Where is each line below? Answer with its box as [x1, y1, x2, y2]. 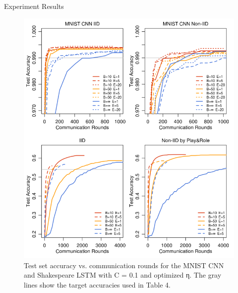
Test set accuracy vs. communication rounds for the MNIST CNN [24, 260, 224, 270]
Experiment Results [4, 1, 64, 11]
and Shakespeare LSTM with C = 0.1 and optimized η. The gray [24, 270, 222, 280]
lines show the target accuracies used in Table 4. [24, 280, 171, 290]
